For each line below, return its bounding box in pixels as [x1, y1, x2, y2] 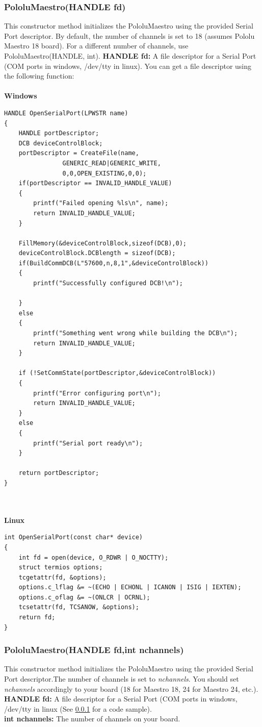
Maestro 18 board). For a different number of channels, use [4, 40, 189, 51]
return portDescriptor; [18, 469, 99, 477]
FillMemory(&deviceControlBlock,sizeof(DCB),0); [18, 239, 187, 247]
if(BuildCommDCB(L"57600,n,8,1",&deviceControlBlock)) [18, 259, 208, 267]
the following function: [4, 70, 74, 81]
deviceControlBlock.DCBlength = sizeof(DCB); [18, 249, 176, 257]
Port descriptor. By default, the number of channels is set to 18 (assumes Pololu [4, 30, 255, 41]
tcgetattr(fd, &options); [18, 573, 107, 581]
